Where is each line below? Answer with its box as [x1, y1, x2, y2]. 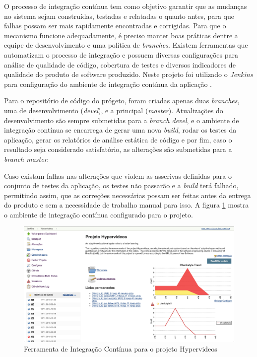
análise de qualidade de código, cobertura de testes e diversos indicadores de [4, 59, 236, 70]
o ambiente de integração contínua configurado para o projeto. [4, 209, 193, 219]
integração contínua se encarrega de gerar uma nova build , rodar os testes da [4, 125, 237, 135]
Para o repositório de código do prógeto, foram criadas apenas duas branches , [4, 95, 240, 106]
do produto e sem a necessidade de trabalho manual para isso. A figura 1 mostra [4, 200, 249, 210]
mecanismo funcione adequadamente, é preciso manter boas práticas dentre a [4, 30, 238, 40]
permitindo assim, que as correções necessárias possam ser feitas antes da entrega [4, 190, 251, 200]
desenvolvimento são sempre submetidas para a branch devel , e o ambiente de [4, 115, 239, 125]
